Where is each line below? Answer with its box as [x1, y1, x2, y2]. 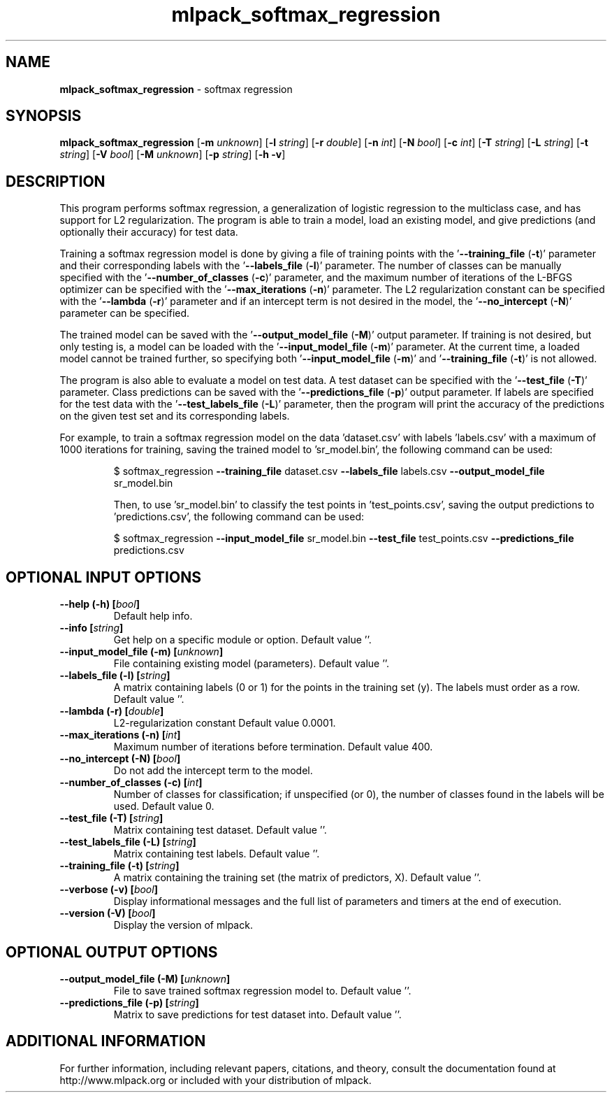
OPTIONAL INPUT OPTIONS [6, 568, 201, 586]
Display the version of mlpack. [113, 919, 253, 932]
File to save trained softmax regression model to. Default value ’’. [113, 984, 411, 997]
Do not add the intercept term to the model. [113, 764, 313, 777]
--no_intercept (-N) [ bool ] [59, 753, 181, 765]
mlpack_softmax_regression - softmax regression [59, 83, 293, 95]
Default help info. [113, 610, 193, 622]
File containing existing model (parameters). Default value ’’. [113, 657, 390, 670]
